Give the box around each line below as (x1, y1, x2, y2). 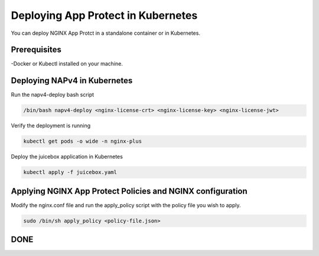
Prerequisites (11, 45, 61, 55)
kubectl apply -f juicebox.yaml (23, 169, 118, 176)
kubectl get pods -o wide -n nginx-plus (23, 138, 142, 145)
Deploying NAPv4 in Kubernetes (11, 76, 133, 86)
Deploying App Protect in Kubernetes (11, 9, 198, 22)
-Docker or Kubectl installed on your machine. (11, 60, 123, 67)
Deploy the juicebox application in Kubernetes (11, 153, 123, 160)
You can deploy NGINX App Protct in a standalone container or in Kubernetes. (11, 29, 201, 37)
